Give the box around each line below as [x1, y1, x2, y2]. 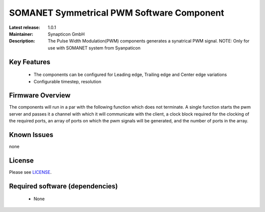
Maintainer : [9, 31, 34, 37]
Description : [9, 38, 35, 44]
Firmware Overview [9, 91, 71, 100]
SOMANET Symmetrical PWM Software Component [9, 7, 224, 18]
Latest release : [9, 24, 40, 30]
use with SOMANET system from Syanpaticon [48, 45, 141, 51]
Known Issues [9, 131, 53, 139]
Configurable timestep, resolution [33, 78, 102, 84]
